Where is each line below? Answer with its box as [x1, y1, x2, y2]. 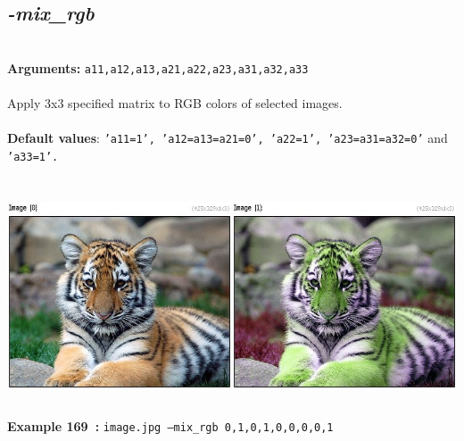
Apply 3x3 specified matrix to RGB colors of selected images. [7, 94, 343, 112]
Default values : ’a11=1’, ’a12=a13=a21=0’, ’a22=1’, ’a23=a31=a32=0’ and [7, 129, 448, 147]
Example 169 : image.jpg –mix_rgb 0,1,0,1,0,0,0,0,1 [7, 416, 334, 435]
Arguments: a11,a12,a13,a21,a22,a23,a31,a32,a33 [7, 58, 309, 77]
